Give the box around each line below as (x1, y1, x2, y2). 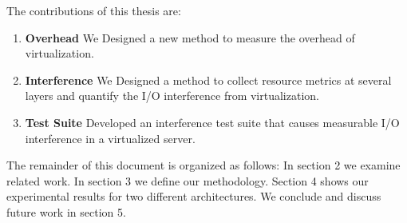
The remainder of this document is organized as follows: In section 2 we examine (6, 157, 401, 173)
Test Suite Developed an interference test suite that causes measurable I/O (25, 113, 400, 130)
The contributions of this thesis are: (6, 2, 181, 18)
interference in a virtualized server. (25, 129, 196, 146)
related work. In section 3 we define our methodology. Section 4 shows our (6, 172, 369, 189)
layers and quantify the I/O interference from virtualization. (25, 87, 319, 104)
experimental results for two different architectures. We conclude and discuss (6, 188, 381, 205)
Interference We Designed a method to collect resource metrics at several (25, 71, 392, 88)
